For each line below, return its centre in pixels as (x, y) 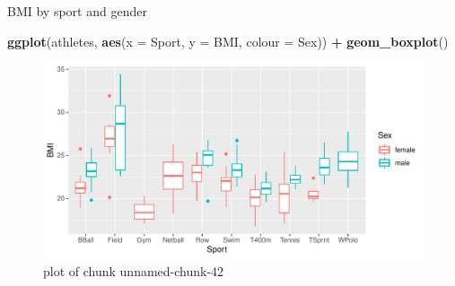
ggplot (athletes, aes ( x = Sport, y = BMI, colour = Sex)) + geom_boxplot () (228, 41)
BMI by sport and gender (77, 11)
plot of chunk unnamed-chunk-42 (134, 270)
